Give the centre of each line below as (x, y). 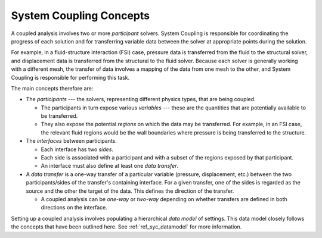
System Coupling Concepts (80, 15)
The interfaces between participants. (72, 141)
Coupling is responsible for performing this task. (70, 77)
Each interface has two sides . (77, 149)
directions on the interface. (74, 208)
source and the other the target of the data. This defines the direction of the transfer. (130, 191)
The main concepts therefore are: (52, 88)
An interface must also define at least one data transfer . (110, 166)
